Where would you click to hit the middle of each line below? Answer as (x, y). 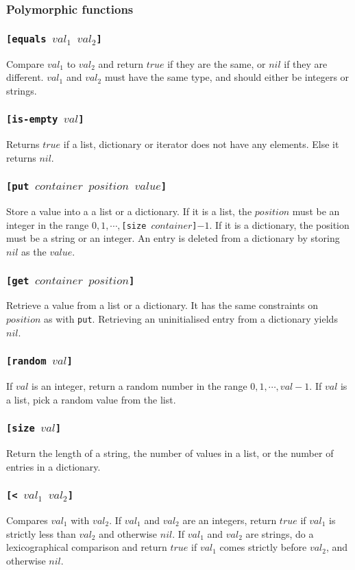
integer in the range (48, 224)
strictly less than (41, 533)
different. (25, 77)
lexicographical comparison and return (87, 547)
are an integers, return (230, 520)
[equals (26, 39)
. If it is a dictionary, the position (279, 224)
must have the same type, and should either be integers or (227, 77)
